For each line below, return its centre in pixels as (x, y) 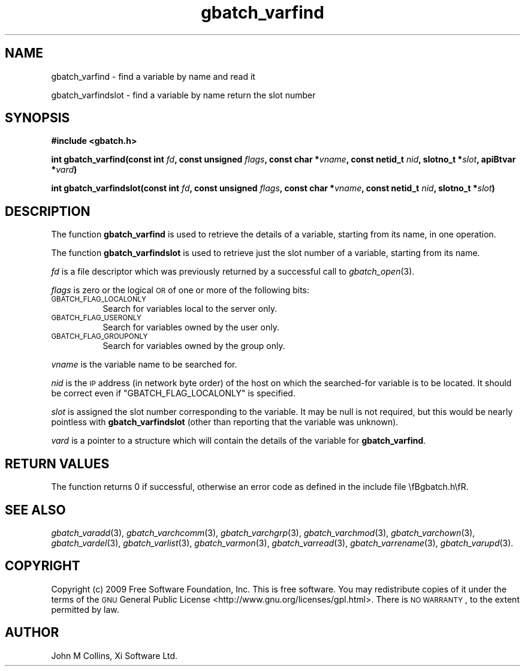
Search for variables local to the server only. (190, 309)
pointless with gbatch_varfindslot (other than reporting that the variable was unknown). (225, 422)
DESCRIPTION (48, 211)
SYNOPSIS (37, 118)
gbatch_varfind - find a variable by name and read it (153, 76)
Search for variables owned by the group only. (194, 346)
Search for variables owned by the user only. (191, 327)
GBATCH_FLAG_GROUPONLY (99, 337)
